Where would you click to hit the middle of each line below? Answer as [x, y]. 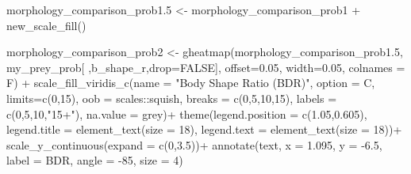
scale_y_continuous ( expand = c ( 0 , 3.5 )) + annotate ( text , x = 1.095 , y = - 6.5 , [194, 144]
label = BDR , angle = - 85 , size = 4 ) [95, 160]
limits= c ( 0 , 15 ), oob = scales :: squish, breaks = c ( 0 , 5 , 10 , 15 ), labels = [172, 98]
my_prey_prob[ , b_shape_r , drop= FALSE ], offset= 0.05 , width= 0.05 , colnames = [206, 67]
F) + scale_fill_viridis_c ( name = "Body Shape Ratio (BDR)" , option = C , [191, 83]
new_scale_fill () [46, 25]
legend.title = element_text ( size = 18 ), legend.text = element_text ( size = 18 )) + [204, 129]
